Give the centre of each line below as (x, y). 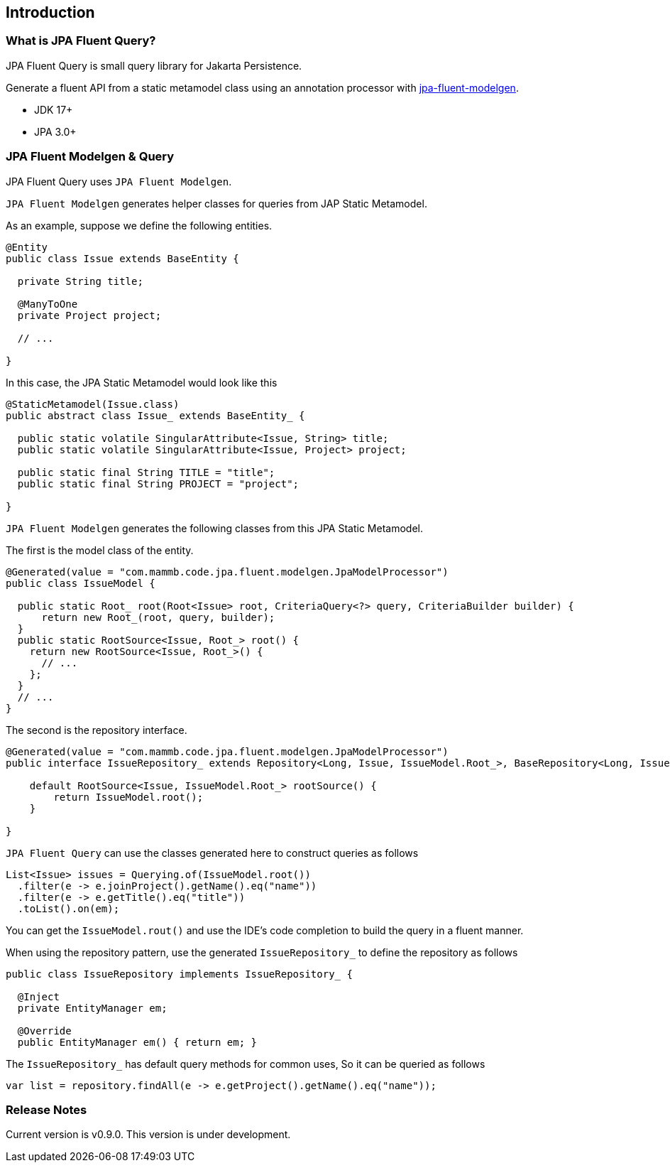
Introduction (50, 12)
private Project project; (89, 315)
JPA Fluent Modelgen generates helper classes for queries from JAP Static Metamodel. (216, 203)
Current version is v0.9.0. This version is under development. (148, 1135)
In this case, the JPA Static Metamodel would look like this (142, 382)
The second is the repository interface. (97, 730)
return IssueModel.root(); (128, 797)
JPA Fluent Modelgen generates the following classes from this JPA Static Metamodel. (214, 528)
